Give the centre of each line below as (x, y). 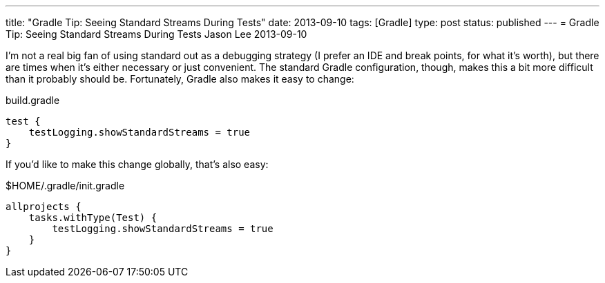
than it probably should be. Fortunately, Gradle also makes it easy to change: (180, 79)
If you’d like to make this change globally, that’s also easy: (137, 164)
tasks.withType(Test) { (93, 218)
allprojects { (44, 207)
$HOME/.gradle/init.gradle (65, 186)
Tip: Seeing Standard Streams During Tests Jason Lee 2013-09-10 (156, 34)
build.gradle (33, 100)
